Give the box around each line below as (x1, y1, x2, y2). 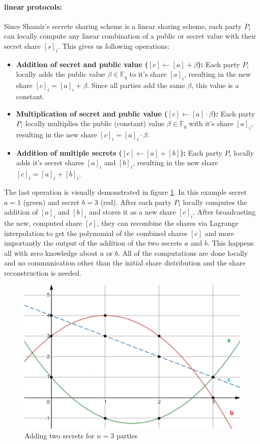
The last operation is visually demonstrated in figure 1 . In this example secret (4, 186, 247, 197)
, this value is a (191, 80, 239, 91)
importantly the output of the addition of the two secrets (4, 238, 182, 248)
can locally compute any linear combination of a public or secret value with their (4, 31, 256, 41)
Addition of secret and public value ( (16, 58, 149, 69)
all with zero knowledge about (4, 247, 98, 258)
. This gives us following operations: (57, 40, 170, 51)
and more (205, 227, 235, 238)
